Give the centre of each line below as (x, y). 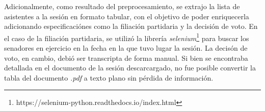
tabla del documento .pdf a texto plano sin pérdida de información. (109, 77)
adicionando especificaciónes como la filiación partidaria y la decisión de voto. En (131, 26)
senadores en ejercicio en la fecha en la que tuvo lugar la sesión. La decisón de (126, 48)
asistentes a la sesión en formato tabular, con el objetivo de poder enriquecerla (127, 16)
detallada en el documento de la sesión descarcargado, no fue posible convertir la (130, 68)
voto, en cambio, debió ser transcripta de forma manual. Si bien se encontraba (126, 58)
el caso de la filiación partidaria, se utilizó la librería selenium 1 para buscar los (127, 37)
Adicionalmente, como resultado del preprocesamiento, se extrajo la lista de (122, 6)
